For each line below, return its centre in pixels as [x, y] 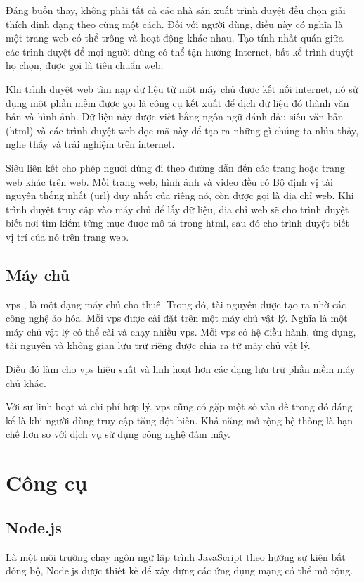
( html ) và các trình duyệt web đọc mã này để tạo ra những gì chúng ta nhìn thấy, [182, 130]
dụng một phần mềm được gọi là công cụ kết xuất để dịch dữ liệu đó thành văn [177, 102]
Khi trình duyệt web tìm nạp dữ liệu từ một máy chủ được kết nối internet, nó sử [182, 88]
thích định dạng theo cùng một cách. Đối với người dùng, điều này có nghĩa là [174, 24]
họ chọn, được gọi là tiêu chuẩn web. [85, 65]
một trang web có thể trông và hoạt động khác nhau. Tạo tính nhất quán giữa [175, 38]
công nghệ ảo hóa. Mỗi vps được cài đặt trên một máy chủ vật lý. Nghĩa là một [177, 318]
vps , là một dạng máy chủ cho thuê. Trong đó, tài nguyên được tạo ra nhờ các [176, 304]
